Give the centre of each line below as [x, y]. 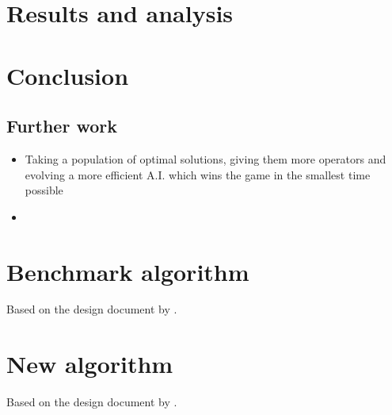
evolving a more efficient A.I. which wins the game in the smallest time [198, 174]
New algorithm [90, 364]
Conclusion [68, 75]
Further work [62, 126]
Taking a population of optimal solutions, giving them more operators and [206, 158]
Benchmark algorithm [128, 271]
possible [44, 190]
